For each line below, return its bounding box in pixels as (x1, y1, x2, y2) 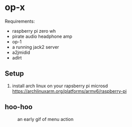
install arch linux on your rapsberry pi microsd (12, 83, 108, 89)
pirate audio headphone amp (12, 33, 73, 39)
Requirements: (5, 18, 35, 24)
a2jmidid (12, 49, 30, 55)
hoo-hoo (5, 103, 33, 111)
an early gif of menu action (17, 116, 74, 122)
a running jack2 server (12, 44, 59, 50)
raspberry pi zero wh (12, 28, 56, 34)
